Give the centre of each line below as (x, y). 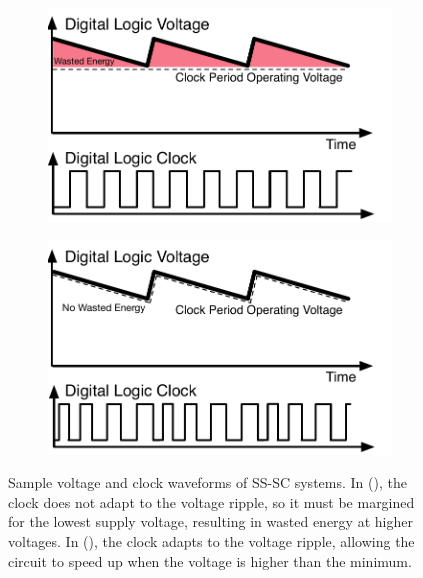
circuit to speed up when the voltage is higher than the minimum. (210, 560)
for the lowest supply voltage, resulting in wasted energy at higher (210, 521)
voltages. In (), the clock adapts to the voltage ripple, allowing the (211, 540)
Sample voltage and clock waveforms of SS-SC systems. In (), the (207, 482)
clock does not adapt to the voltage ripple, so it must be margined (211, 501)
